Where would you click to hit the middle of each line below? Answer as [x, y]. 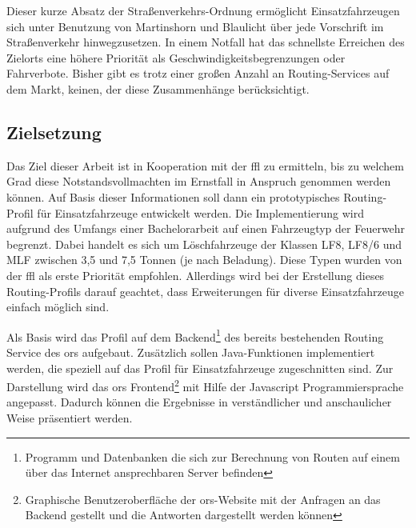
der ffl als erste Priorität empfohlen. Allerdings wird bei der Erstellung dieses [196, 275]
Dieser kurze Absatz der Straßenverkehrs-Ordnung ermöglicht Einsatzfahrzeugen [203, 10]
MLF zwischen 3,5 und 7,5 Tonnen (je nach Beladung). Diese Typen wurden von [204, 260]
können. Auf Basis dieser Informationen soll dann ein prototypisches [173, 196]
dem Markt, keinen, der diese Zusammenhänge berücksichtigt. [158, 88]
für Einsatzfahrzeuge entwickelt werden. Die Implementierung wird [200, 212]
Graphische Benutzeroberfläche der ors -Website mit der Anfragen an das [203, 499]
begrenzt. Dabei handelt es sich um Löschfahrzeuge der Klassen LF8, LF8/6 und [204, 244]
